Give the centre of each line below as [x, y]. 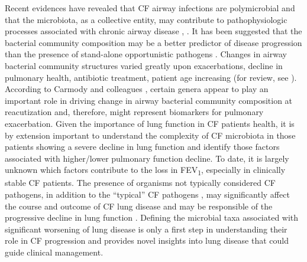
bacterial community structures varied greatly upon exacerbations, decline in [144, 65]
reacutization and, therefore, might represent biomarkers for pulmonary [134, 112]
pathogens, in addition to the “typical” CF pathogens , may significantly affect [147, 194]
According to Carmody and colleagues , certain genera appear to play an [137, 89]
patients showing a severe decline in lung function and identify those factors [142, 147]
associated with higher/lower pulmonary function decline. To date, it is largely [147, 158]
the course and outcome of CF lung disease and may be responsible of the [139, 206]
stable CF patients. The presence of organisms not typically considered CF [140, 183]
